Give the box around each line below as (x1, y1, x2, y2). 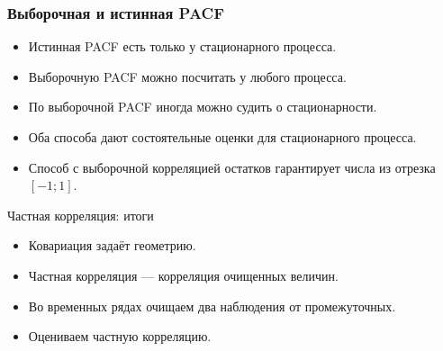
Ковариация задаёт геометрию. (28, 236, 196, 255)
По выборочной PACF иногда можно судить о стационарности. (28, 97, 377, 116)
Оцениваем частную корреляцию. (28, 327, 212, 346)
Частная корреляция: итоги (7, 205, 154, 224)
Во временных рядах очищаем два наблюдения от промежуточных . (28, 296, 396, 315)
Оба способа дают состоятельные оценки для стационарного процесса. (28, 128, 417, 146)
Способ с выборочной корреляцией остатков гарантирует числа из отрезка (28, 157, 436, 176)
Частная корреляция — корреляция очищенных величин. (28, 265, 339, 284)
